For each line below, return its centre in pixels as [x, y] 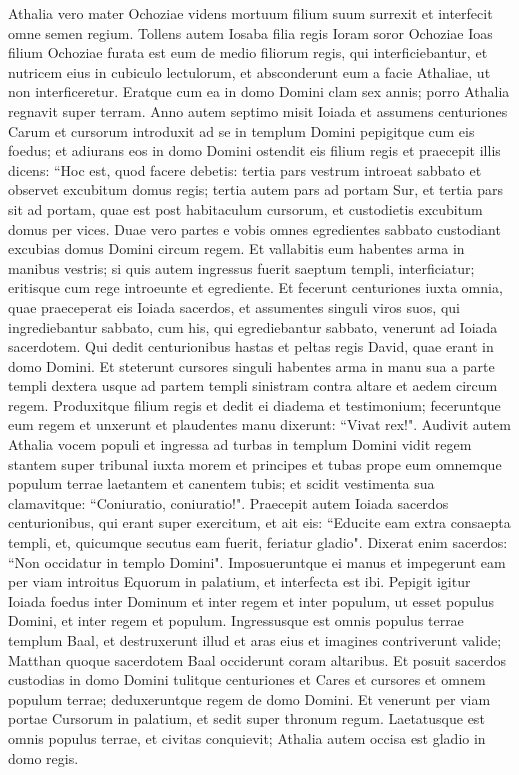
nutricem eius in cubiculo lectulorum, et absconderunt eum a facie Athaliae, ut [249, 71]
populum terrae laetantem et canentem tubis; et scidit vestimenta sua [221, 483]
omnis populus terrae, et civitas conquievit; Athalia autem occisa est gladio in [247, 737]
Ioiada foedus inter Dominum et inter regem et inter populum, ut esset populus [251, 600]
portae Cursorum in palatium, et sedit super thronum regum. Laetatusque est [246, 718]
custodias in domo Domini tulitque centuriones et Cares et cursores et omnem [247, 679]
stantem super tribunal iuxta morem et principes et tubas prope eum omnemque [255, 463]
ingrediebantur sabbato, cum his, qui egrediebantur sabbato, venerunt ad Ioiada [253, 326]
